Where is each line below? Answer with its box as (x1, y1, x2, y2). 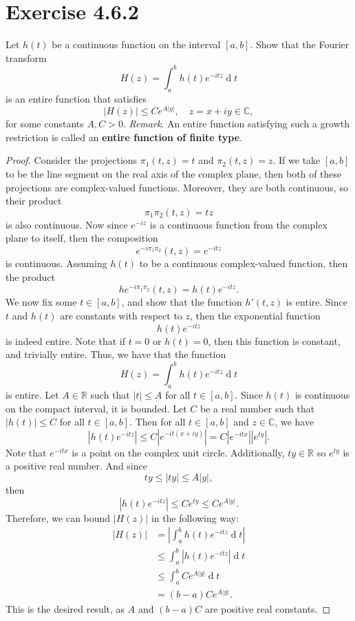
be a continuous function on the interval (52, 37, 221, 52)
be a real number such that (200, 401, 315, 415)
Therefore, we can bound (6, 510, 111, 525)
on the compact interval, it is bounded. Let (6, 401, 187, 415)
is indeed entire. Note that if (6, 333, 125, 348)
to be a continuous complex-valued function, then (139, 256, 348, 271)
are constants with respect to (60, 308, 182, 322)
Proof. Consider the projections (6, 153, 138, 167)
